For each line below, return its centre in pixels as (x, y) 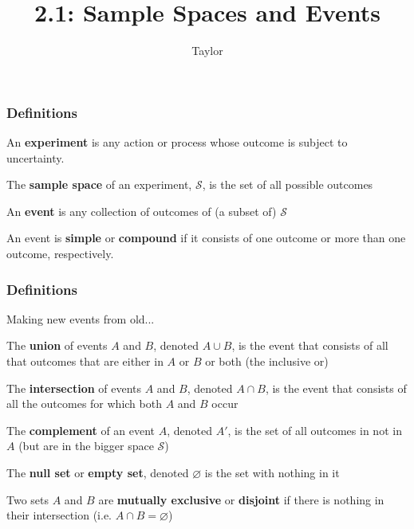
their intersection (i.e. (59, 515)
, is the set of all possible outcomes (288, 184)
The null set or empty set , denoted (98, 472)
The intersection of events (74, 388)
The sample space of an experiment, (99, 184)
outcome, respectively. (60, 253)
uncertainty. (35, 157)
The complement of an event (81, 430)
